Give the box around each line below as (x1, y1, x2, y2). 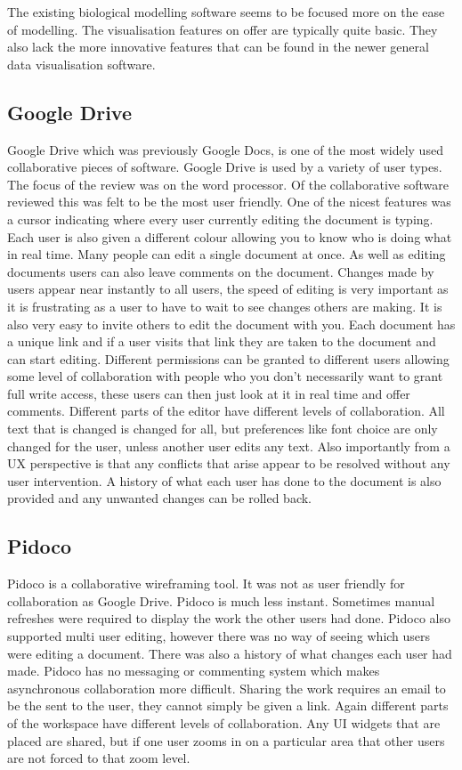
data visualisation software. (7, 54, 156, 73)
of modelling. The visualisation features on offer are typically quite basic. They (7, 20, 438, 38)
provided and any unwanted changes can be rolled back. (7, 489, 312, 507)
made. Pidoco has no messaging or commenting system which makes (7, 661, 380, 680)
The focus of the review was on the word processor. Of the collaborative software (7, 174, 450, 193)
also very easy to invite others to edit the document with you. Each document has (7, 314, 456, 333)
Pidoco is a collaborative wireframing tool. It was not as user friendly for (7, 574, 405, 593)
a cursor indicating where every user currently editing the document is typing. (7, 209, 434, 228)
